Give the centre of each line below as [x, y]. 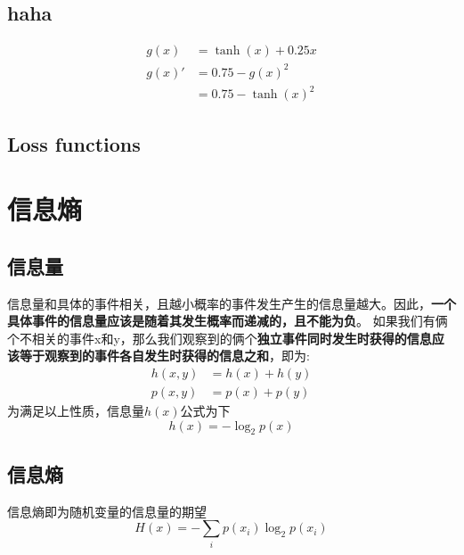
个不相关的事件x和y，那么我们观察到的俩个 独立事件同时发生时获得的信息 [220, 338]
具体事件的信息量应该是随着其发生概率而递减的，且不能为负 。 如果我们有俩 [228, 321]
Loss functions [74, 143]
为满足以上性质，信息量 [76, 411]
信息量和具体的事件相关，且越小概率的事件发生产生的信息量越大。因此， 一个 [232, 303]
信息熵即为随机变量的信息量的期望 [107, 511]
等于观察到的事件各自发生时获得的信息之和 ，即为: [164, 356]
